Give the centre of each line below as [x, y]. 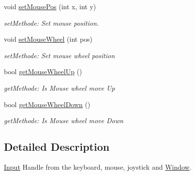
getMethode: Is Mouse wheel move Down [64, 120]
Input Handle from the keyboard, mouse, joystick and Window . [98, 167]
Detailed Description [57, 147]
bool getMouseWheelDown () [47, 104]
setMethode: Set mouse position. [52, 23]
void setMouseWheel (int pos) [48, 39]
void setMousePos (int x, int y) [50, 6]
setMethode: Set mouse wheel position [60, 55]
